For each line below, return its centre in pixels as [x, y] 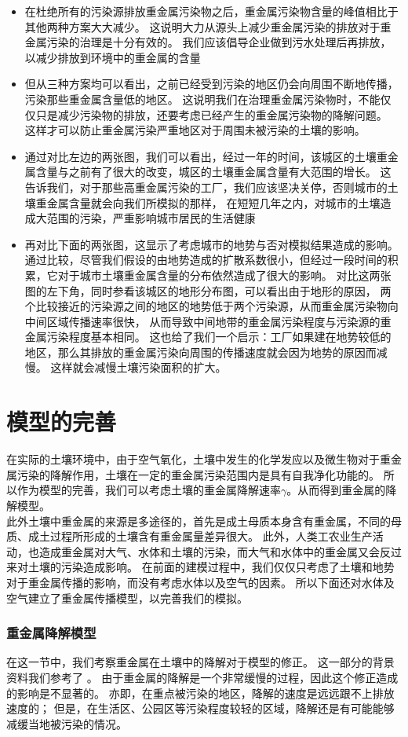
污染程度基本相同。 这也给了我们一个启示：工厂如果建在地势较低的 [219, 337]
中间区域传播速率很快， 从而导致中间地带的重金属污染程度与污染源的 [202, 321]
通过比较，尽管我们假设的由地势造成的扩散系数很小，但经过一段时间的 [206, 260]
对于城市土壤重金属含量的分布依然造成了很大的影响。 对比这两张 [224, 275]
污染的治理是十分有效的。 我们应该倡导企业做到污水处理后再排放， [219, 42]
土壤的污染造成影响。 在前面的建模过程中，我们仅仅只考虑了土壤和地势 [211, 567]
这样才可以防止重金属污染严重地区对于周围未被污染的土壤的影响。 [195, 130]
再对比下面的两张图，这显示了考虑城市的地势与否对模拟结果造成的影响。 [211, 244]
